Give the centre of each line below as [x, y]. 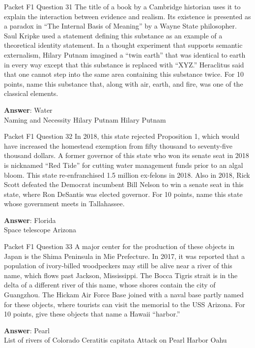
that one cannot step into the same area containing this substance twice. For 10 [124, 74]
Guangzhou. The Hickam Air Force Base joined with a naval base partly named [124, 295]
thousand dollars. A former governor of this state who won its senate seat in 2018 [127, 155]
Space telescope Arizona [40, 230]
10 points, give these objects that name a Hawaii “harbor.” [92, 314]
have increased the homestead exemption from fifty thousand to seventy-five [118, 145]
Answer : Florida [30, 220]
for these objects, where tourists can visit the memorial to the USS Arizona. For [125, 304]
